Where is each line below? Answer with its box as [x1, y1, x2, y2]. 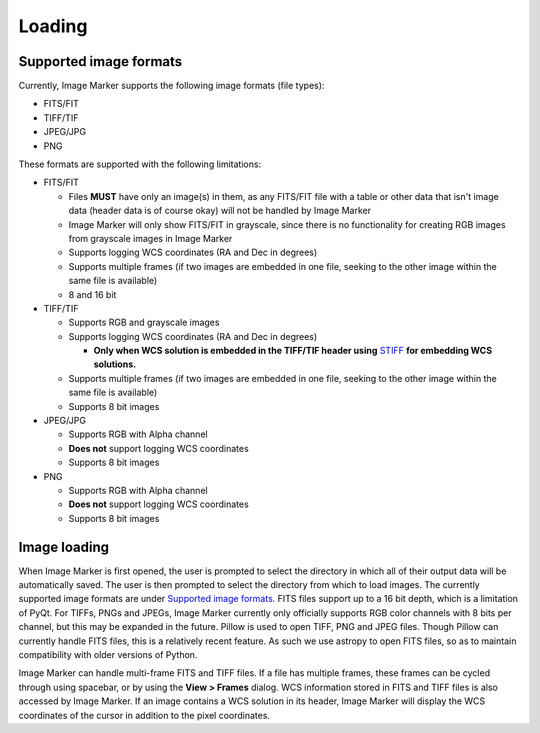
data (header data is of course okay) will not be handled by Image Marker [68, 205, 372, 217]
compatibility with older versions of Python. [18, 649, 198, 661]
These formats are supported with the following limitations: [18, 158, 262, 170]
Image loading [18, 538, 110, 555]
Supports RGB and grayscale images [68, 316, 220, 329]
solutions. [93, 358, 137, 370]
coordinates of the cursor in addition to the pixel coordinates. [18, 709, 270, 721]
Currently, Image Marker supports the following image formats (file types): [18, 80, 325, 92]
